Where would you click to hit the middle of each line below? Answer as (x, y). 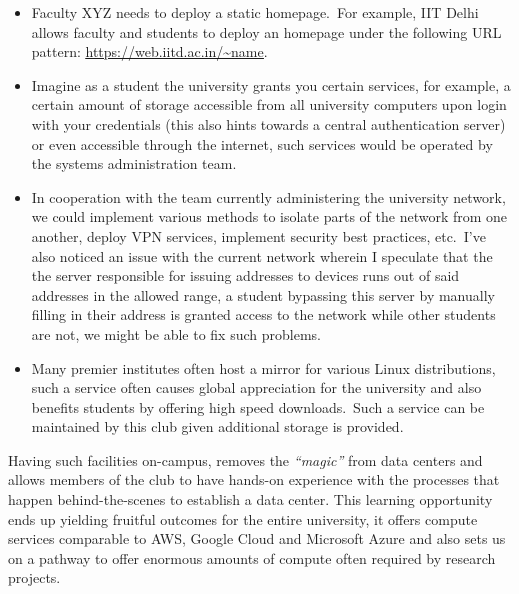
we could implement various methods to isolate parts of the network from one (269, 216)
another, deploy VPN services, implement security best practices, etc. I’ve (258, 235)
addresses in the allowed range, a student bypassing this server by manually (263, 294)
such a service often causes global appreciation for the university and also (256, 387)
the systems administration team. (134, 163)
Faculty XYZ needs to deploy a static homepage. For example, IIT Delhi (255, 12)
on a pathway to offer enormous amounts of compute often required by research (252, 557)
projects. (34, 577)
